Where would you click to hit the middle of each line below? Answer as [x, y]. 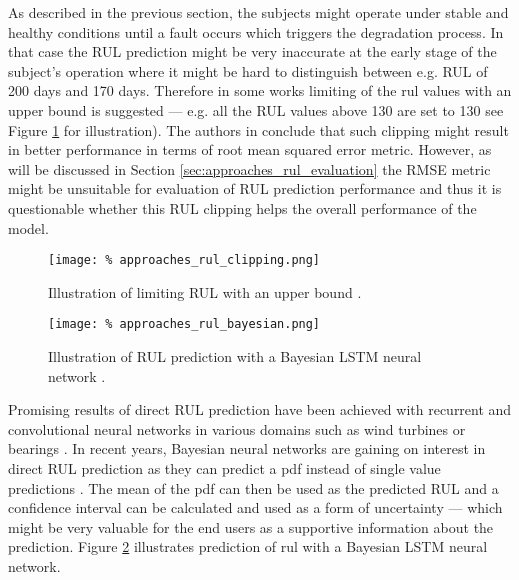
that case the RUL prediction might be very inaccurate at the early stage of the [252, 51]
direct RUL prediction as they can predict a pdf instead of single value [224, 468]
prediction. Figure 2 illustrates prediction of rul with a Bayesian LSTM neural [248, 546]
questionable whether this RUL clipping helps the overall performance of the [242, 207]
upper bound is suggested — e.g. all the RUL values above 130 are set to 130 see [256, 109]
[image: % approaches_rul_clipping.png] [184, 260]
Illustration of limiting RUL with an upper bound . [205, 291]
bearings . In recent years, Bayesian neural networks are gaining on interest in [247, 448]
